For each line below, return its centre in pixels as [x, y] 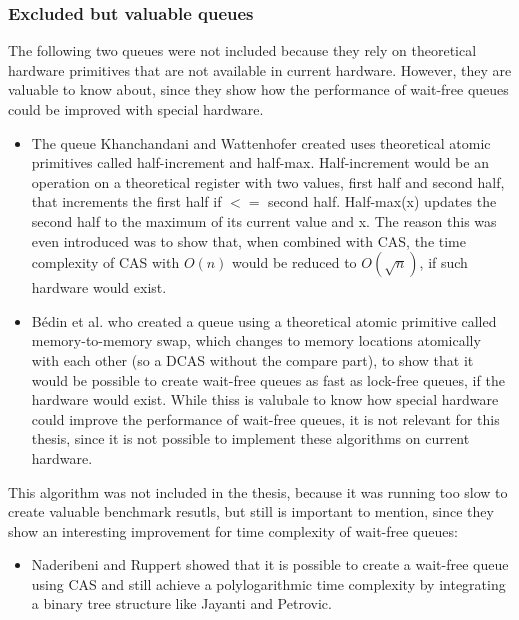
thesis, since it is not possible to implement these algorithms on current [250, 438]
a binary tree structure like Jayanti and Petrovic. [181, 603]
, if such [443, 262]
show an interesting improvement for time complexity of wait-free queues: [233, 530]
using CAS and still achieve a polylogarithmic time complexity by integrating [268, 583]
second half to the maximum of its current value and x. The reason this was [264, 220]
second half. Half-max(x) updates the [382, 201]
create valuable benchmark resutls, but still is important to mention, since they [251, 511]
